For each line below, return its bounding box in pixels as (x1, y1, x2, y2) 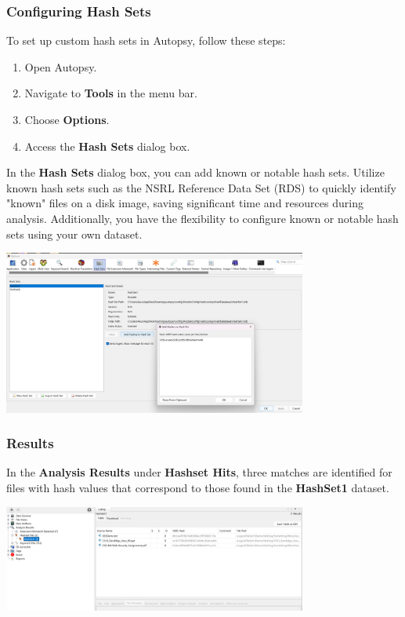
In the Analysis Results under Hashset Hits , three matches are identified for (6, 464, 392, 480)
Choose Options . (24, 111, 110, 127)
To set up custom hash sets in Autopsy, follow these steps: (6, 32, 286, 49)
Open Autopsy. (24, 58, 97, 75)
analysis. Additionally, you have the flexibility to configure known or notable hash (6, 210, 399, 226)
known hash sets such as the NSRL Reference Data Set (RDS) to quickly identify (6, 179, 396, 195)
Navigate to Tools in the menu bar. (24, 85, 197, 101)
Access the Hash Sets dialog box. (24, 137, 190, 154)
